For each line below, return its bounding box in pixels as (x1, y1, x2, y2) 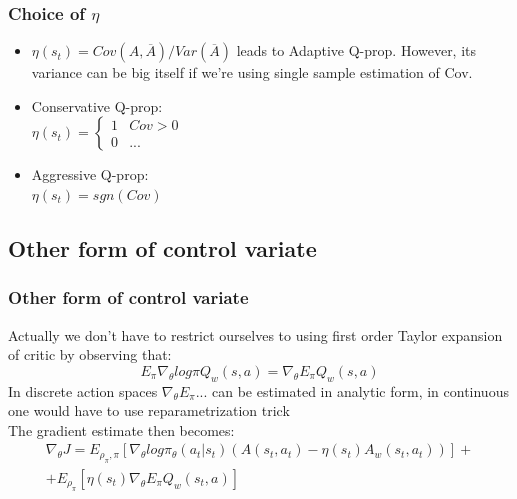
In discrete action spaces (8, 380, 158, 401)
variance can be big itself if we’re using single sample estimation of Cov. (31, 62, 473, 83)
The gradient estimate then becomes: (8, 419, 235, 440)
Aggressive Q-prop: (31, 164, 149, 185)
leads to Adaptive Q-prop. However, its (236, 40, 477, 61)
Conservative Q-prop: (31, 95, 163, 116)
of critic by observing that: (8, 344, 172, 365)
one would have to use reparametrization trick (8, 400, 290, 421)
